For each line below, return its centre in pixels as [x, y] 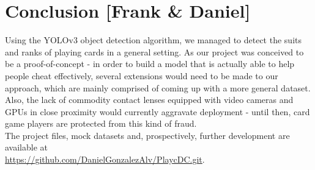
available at [26, 147]
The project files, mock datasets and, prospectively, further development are [147, 135]
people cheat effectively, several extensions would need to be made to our [142, 75]
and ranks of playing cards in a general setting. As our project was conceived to [154, 51]
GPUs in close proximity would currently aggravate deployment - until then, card [157, 111]
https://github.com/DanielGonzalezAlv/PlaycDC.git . [105, 159]
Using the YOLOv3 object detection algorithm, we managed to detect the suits [153, 40]
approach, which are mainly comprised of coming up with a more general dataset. [158, 87]
